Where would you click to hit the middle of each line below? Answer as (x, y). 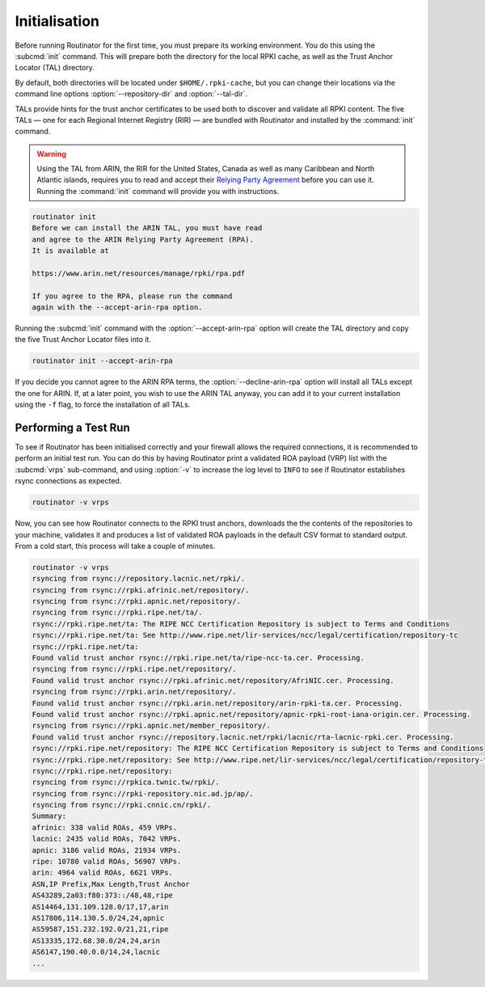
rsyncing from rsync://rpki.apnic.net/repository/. (137, 601)
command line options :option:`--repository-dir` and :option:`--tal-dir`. (131, 94)
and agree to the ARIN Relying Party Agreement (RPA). (143, 239)
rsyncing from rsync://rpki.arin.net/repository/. (135, 692)
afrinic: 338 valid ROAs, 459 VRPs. (105, 827)
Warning (51, 154)
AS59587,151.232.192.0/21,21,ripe (100, 929)
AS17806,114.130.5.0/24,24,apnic (98, 918)
